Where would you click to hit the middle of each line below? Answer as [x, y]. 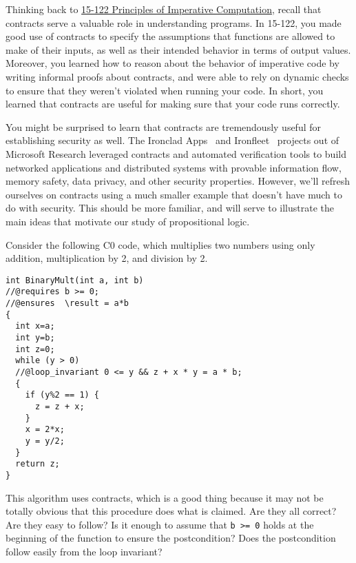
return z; [38, 464]
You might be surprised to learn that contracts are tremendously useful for [164, 126]
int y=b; [35, 337]
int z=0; [35, 349]
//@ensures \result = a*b [67, 303]
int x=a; [35, 326]
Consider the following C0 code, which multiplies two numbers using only [160, 244]
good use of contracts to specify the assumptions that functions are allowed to [170, 36]
